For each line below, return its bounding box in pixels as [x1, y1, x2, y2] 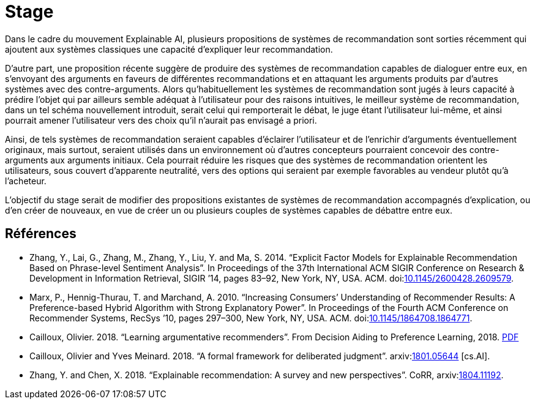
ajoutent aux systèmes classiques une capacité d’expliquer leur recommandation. [5, 43, 333, 54]
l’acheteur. [5, 175, 47, 186]
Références [5, 226, 77, 242]
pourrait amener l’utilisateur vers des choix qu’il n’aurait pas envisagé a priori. [5, 114, 317, 125]
